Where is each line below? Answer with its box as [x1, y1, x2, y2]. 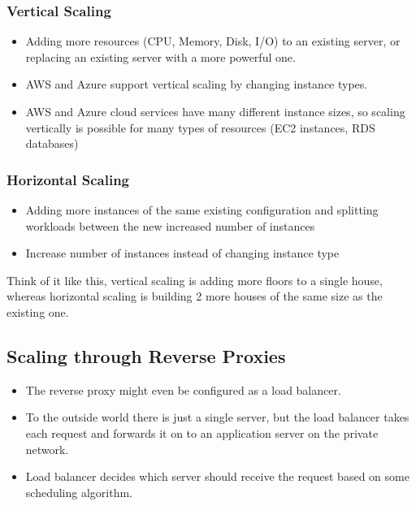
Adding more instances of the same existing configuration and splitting [25, 201, 379, 218]
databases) [25, 135, 79, 152]
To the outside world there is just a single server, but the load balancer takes [25, 409, 409, 426]
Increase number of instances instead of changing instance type [25, 244, 340, 262]
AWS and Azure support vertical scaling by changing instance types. [25, 76, 368, 93]
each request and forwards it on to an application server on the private [25, 424, 379, 441]
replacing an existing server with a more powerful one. [25, 48, 296, 65]
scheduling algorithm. [25, 483, 132, 500]
